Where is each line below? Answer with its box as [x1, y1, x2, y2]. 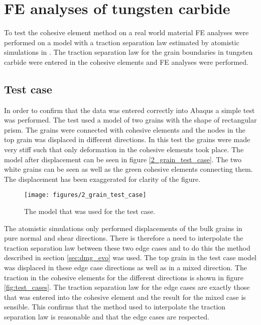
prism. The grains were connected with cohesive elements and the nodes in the [4, 124, 245, 135]
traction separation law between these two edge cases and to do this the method [4, 242, 250, 253]
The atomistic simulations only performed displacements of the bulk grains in [4, 223, 242, 233]
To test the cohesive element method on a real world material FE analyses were [4, 27, 249, 38]
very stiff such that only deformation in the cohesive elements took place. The [4, 144, 244, 155]
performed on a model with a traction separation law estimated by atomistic [4, 37, 239, 47]
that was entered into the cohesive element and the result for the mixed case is [4, 291, 246, 302]
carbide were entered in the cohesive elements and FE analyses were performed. [4, 56, 248, 67]
